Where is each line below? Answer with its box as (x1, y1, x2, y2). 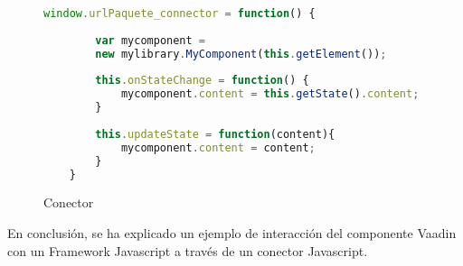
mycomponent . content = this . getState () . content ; (120, 87, 420, 101)
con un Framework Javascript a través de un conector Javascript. (7, 241, 368, 260)
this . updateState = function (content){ (95, 127, 335, 141)
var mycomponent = (95, 33, 206, 47)
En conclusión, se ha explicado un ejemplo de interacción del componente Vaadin (7, 223, 457, 242)
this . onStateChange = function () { (95, 74, 309, 87)
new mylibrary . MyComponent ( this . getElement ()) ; (95, 47, 387, 60)
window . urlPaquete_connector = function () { (43, 7, 316, 20)
